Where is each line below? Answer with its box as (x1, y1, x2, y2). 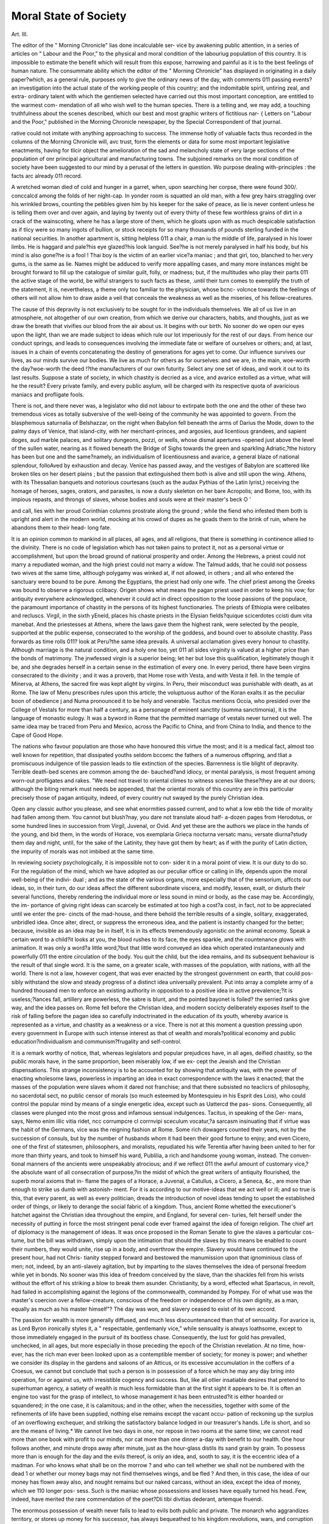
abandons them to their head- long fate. (11, 524, 112, 532)
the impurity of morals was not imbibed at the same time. (11, 847, 155, 855)
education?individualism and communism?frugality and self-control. (11, 1038, 182, 1045)
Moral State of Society (11, 9, 127, 23)
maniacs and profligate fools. (11, 391, 85, 398)
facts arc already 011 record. (11, 172, 82, 179)
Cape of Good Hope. (11, 732, 63, 739)
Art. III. (11, 30, 29, 38)
